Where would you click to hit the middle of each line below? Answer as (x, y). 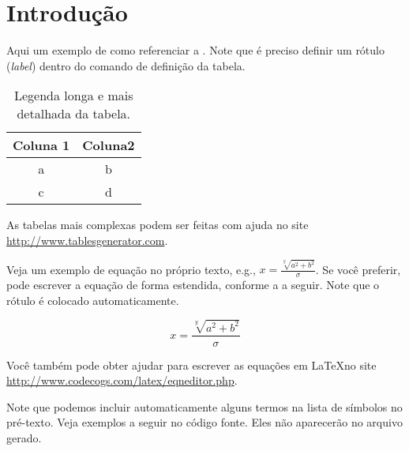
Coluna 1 (41, 145)
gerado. (24, 437)
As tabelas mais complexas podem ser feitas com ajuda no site (158, 225)
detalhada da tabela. (74, 114)
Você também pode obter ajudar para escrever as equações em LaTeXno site (191, 365)
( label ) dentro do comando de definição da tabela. (126, 65)
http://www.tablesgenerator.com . (87, 240)
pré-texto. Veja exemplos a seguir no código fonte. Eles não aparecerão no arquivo (204, 422)
